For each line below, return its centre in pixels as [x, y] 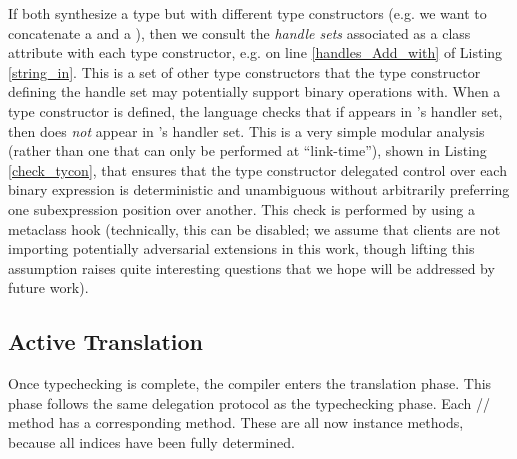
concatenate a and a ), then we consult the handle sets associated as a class [239, 32]
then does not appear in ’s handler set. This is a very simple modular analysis [246, 130]
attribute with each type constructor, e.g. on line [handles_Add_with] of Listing [255, 52]
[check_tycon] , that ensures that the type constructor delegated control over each [257, 169]
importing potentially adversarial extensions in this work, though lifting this [241, 248]
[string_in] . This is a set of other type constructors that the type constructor [244, 71]
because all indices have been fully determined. [151, 441]
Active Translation [106, 341]
